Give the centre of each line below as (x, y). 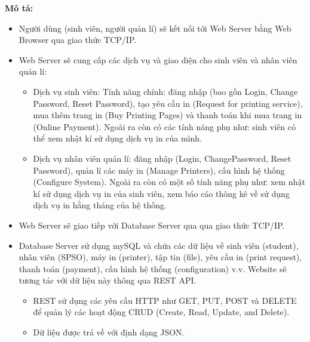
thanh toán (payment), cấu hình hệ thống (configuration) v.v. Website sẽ (153, 268)
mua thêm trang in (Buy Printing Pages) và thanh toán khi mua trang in (168, 115)
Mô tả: (19, 8)
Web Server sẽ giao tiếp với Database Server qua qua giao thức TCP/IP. (152, 225)
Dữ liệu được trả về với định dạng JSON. (109, 332)
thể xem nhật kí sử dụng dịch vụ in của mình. (118, 138)
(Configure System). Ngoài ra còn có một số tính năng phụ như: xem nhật (169, 182)
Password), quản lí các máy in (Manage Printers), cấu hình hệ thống (159, 170)
